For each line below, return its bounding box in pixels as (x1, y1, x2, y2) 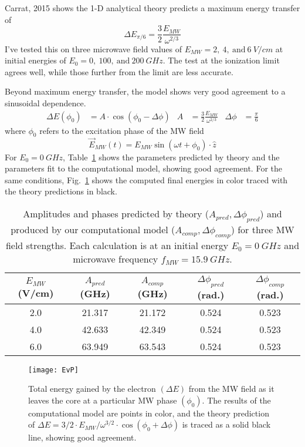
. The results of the (202, 394, 271, 406)
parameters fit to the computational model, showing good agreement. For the (5, 162, 283, 174)
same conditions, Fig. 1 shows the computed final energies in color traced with (5, 173, 288, 186)
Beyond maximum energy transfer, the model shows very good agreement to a (5, 85, 286, 98)
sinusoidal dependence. (5, 96, 86, 109)
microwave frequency (73, 252, 158, 266)
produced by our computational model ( (11, 223, 175, 237)
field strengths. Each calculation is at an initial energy (5, 238, 229, 253)
